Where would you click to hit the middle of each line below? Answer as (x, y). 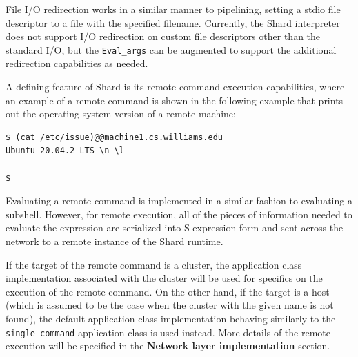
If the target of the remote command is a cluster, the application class (154, 264)
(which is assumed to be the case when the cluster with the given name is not (170, 305)
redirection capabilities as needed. (77, 63)
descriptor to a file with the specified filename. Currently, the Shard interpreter (173, 22)
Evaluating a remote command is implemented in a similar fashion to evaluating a (179, 201)
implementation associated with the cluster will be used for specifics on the (164, 278)
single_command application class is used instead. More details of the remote (168, 332)
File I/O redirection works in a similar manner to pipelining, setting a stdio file (173, 9)
